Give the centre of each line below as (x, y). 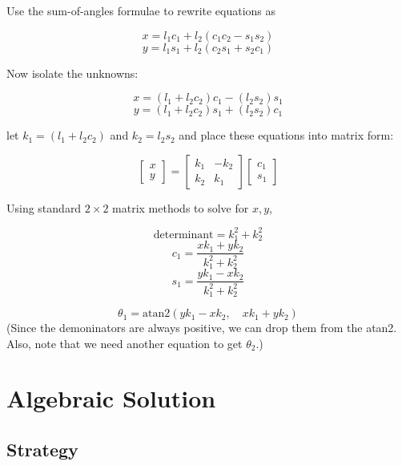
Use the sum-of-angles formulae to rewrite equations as (141, 10)
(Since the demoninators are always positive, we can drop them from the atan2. (202, 328)
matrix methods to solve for (181, 207)
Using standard (44, 207)
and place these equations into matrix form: (286, 135)
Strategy (42, 449)
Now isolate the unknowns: (72, 73)
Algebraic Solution (111, 398)
